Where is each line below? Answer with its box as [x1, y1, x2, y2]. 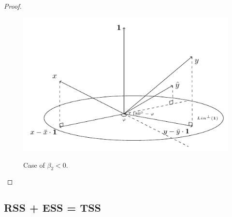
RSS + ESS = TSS [4, 200, 101, 215]
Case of [23, 159, 45, 170]
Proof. [4, 1, 22, 11]
